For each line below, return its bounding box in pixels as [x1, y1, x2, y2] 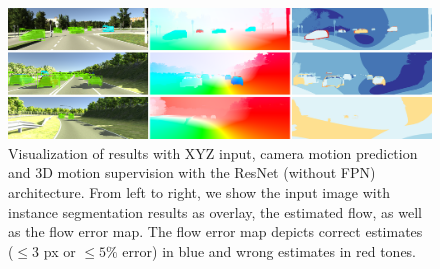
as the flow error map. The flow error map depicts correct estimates [8, 221, 423, 242]
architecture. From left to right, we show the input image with [8, 182, 390, 203]
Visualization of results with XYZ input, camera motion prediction [8, 142, 418, 163]
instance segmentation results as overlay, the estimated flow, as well [8, 201, 422, 222]
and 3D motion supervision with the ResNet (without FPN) [8, 162, 376, 183]
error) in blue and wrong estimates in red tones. [122, 240, 417, 261]
